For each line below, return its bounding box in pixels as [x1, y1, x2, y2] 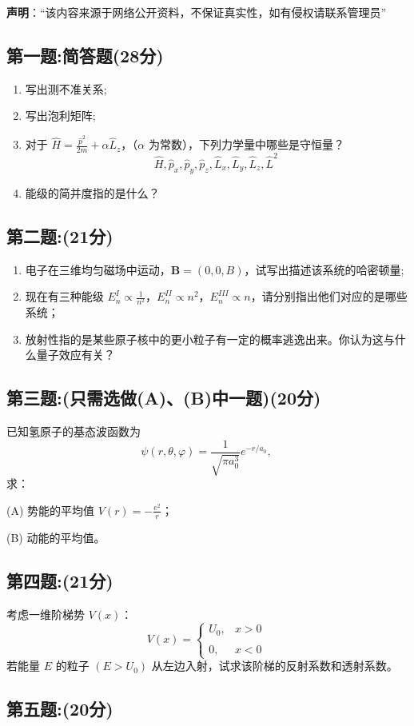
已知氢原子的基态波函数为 [6, 423, 141, 440]
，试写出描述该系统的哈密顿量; [244, 261, 404, 277]
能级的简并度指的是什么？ [25, 184, 160, 201]
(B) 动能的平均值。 [6, 529, 105, 545]
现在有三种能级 [25, 288, 104, 305]
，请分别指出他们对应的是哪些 [250, 288, 408, 305]
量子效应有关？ [36, 346, 115, 363]
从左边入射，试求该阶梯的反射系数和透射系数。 [151, 657, 398, 674]
